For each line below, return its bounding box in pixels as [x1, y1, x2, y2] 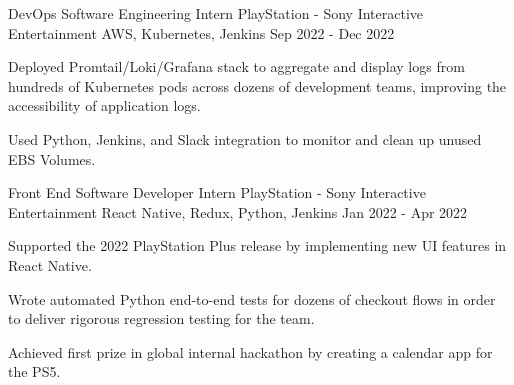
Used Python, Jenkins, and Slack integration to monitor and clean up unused [8, 128, 482, 149]
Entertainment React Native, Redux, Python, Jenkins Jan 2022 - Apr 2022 [8, 201, 468, 222]
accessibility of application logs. [8, 95, 201, 116]
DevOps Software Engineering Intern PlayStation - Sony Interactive [8, 3, 424, 23]
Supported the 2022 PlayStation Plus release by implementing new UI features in [8, 235, 507, 256]
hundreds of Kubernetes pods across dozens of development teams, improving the [8, 75, 507, 96]
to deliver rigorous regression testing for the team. [8, 308, 315, 329]
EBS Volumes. [8, 148, 96, 169]
